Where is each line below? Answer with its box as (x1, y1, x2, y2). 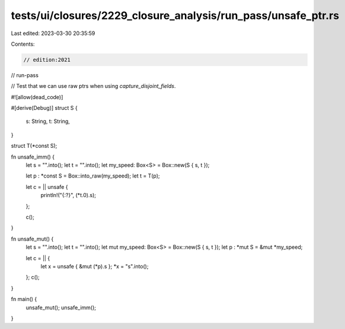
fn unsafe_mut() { (11, 235, 54, 242)
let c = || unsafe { (25, 183, 68, 190)
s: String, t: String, (25, 118, 71, 125)
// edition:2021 (23, 56, 71, 63)
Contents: (11, 40, 35, 48)
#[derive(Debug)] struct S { (11, 105, 78, 112)
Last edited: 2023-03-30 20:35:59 (11, 30, 95, 37)
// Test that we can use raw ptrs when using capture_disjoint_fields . (11, 83, 176, 90)
